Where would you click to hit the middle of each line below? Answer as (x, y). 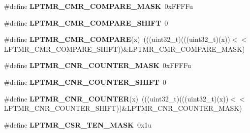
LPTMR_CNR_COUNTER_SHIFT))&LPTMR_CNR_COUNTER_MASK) (123, 108)
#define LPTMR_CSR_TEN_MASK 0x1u (78, 124)
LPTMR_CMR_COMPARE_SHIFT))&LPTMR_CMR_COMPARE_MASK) (125, 49)
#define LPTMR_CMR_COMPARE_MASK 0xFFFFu (98, 6)
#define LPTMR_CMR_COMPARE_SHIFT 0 (86, 22)
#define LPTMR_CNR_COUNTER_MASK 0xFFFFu (98, 65)
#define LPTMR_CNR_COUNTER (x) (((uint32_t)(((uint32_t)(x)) (116, 98)
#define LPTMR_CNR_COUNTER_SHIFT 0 (85, 82)
